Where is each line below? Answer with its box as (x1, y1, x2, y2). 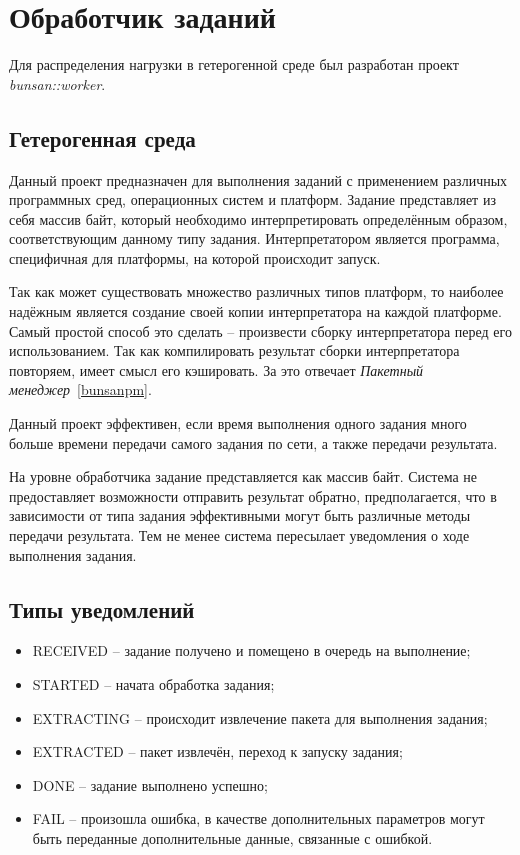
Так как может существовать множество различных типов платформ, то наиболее (9, 281, 504, 302)
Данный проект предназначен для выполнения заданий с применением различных (9, 169, 508, 190)
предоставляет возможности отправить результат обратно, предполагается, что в (9, 485, 497, 506)
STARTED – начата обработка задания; (32, 674, 275, 694)
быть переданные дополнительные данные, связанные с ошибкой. (32, 827, 433, 848)
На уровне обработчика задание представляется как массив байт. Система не (9, 466, 477, 487)
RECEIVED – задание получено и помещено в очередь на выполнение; (32, 640, 471, 661)
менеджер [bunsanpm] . (9, 379, 152, 400)
